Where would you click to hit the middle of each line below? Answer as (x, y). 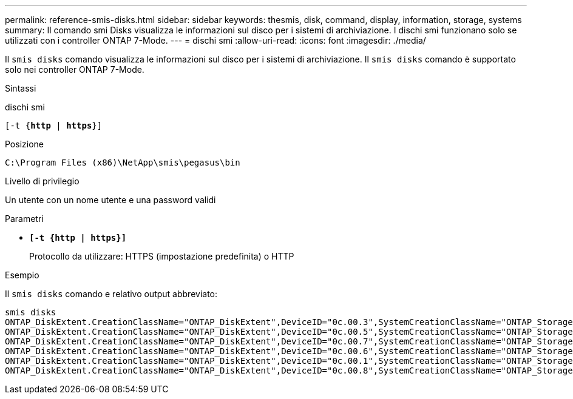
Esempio (22, 275)
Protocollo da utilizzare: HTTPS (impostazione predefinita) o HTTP (162, 256)
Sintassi (21, 88)
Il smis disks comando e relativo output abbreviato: (111, 294)
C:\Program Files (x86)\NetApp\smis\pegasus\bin (123, 163)
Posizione (24, 144)
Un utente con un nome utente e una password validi (110, 200)
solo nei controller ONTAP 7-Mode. (75, 69)
